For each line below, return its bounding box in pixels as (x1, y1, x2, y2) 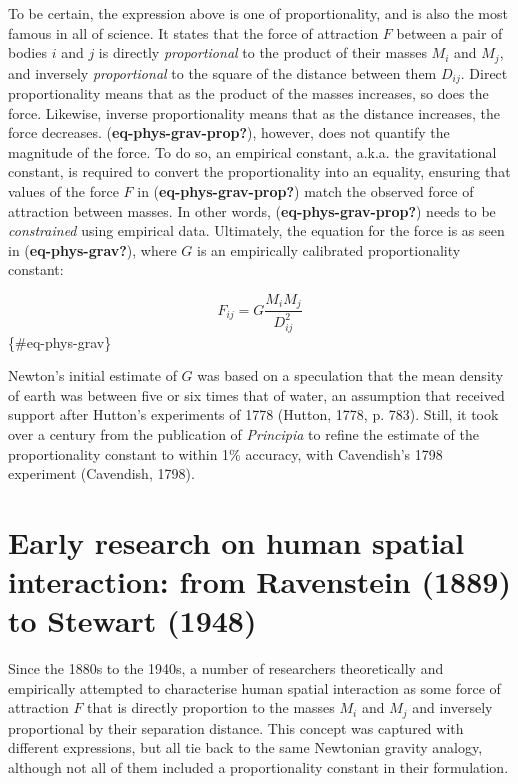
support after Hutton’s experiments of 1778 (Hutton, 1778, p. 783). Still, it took (8, 404, 499, 425)
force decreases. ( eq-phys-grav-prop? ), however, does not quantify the (8, 122, 450, 143)
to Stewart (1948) (8, 600, 257, 641)
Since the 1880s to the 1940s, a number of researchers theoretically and (8, 658, 444, 679)
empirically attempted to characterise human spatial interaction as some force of (8, 677, 501, 698)
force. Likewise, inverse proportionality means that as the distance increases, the (8, 102, 501, 123)
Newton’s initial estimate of (8, 365, 177, 386)
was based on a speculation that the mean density (197, 365, 504, 386)
